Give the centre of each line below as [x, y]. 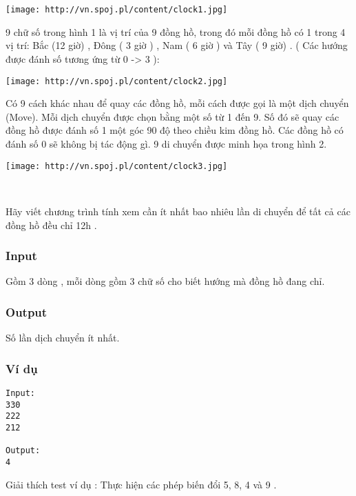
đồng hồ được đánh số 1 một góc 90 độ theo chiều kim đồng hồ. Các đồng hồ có [175, 130]
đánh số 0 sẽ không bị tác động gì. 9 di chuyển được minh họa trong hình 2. [166, 144]
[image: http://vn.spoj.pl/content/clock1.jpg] [117, 10]
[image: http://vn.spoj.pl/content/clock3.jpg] [117, 166]
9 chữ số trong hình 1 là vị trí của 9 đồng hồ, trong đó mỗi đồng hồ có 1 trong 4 [176, 31]
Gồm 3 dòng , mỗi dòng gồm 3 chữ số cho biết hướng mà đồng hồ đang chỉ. [165, 281]
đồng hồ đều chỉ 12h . [51, 225]
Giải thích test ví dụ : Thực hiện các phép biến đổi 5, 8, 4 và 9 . [141, 484]
